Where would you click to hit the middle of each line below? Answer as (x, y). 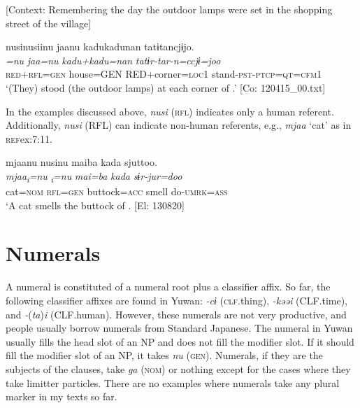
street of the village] (49, 23)
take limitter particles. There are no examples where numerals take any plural (173, 382)
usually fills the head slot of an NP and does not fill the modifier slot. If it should (180, 341)
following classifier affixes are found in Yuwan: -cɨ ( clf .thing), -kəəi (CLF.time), (177, 300)
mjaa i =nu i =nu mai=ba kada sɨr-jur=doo (94, 176)
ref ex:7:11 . (29, 138)
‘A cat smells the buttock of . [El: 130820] (95, 205)
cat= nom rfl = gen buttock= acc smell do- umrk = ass (117, 191)
